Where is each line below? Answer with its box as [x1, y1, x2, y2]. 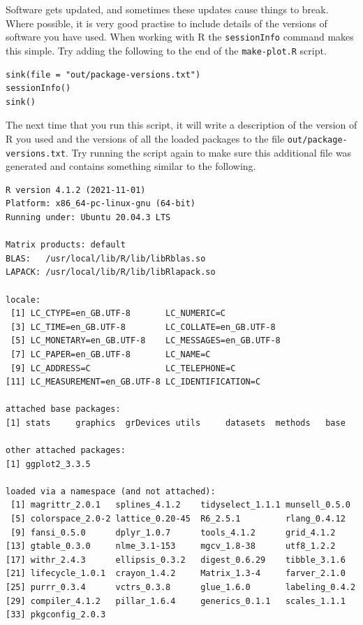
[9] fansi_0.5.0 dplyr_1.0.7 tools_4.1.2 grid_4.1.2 [10, 527, 336, 538]
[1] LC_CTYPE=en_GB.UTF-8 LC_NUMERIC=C [10, 308, 225, 319]
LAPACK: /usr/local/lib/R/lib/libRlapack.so [6, 267, 216, 278]
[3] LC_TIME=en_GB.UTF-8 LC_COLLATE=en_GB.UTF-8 [10, 322, 276, 332]
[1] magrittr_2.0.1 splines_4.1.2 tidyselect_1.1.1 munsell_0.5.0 [10, 500, 350, 510]
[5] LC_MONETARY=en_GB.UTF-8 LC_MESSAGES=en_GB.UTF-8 [10, 336, 281, 346]
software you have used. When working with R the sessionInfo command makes [6, 29, 354, 44]
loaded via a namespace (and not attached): [6, 486, 216, 496]
